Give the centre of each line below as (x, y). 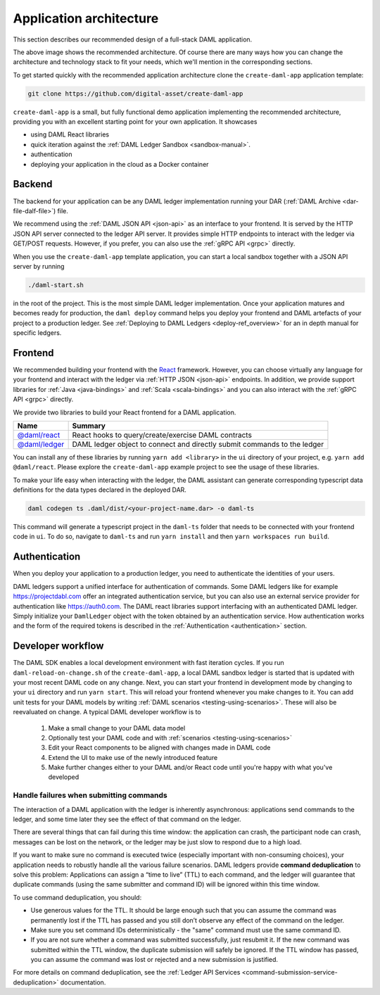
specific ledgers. (37, 333)
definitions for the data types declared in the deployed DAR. (100, 490)
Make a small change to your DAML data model (117, 728)
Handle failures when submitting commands (90, 795)
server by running (39, 266)
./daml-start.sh (56, 285)
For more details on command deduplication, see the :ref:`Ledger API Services (127, 972)
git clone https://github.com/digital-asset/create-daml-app (135, 94)
